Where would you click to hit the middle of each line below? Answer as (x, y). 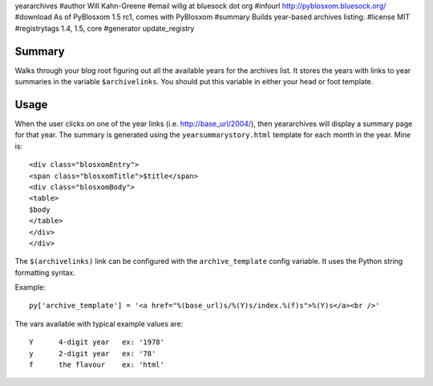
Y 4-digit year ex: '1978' (97, 342)
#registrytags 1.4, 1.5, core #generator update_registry (105, 28)
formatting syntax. (45, 272)
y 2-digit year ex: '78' (93, 353)
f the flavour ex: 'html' (97, 365)
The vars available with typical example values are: (99, 323)
